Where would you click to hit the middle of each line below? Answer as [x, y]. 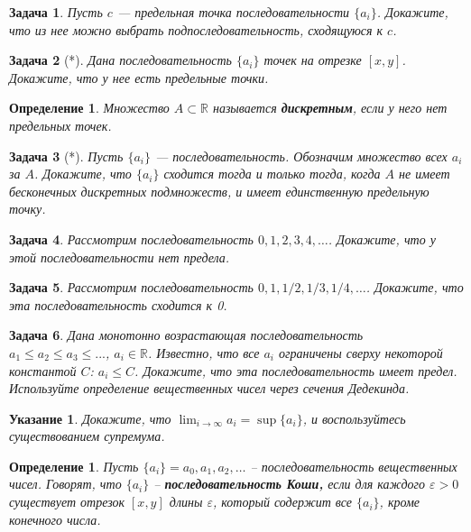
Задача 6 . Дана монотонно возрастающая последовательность [186, 335]
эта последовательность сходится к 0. [118, 304]
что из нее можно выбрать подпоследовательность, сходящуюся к [196, 29]
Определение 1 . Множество [89, 108]
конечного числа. [55, 519]
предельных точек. [60, 125]
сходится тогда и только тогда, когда [272, 174]
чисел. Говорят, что [65, 484]
